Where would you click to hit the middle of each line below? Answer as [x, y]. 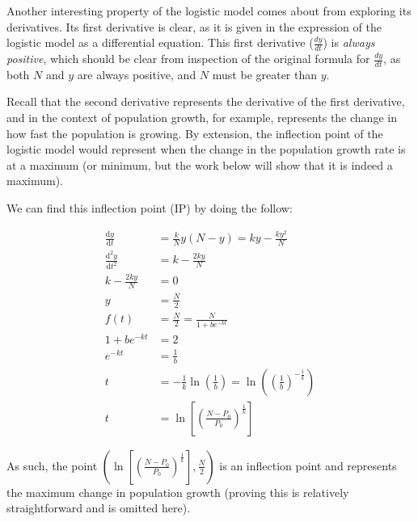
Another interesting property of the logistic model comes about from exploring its [209, 11]
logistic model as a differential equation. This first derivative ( [160, 42]
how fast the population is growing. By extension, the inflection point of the [195, 133]
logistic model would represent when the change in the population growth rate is [206, 149]
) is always [349, 42]
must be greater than [265, 74]
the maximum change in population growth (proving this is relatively [178, 492]
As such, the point [52, 465]
